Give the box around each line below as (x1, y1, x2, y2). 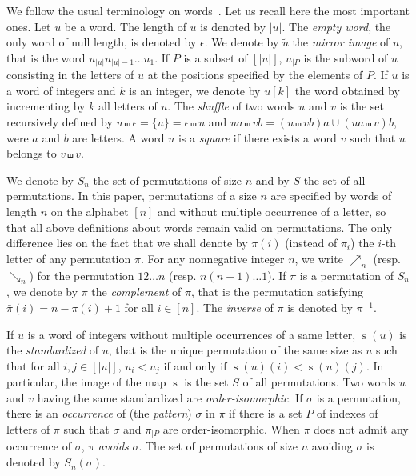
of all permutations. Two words (242, 374, 396, 390)
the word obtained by (294, 82, 400, 98)
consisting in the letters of (6, 66, 134, 83)
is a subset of (183, 49, 248, 66)
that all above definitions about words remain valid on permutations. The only (6, 218, 392, 235)
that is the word (6, 49, 86, 66)
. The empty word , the (282, 18, 391, 34)
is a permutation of (299, 266, 394, 283)
